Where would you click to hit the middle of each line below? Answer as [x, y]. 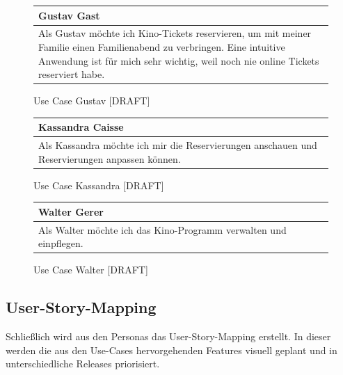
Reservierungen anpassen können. [110, 158]
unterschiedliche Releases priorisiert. [83, 364]
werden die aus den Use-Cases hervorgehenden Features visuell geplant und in [171, 350]
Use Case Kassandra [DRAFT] [99, 185]
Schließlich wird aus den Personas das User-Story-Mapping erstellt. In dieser [168, 336]
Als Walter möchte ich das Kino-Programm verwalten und [162, 229]
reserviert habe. [72, 74]
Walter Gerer [71, 211]
